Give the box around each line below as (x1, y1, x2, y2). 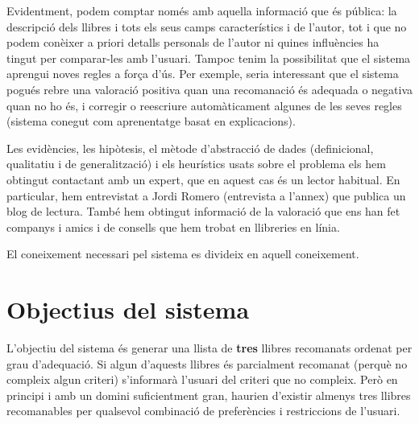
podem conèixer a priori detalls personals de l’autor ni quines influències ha (6, 34, 380, 51)
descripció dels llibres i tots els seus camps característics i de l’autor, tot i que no (6, 18, 407, 35)
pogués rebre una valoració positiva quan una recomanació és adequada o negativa (6, 80, 413, 97)
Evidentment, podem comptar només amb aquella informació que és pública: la (6, 2, 397, 19)
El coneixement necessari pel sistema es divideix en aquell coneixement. (6, 245, 359, 262)
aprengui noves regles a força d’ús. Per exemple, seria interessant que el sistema (6, 65, 399, 82)
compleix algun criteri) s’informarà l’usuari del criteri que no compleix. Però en (6, 371, 398, 388)
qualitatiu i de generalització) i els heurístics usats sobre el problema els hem (6, 155, 386, 172)
